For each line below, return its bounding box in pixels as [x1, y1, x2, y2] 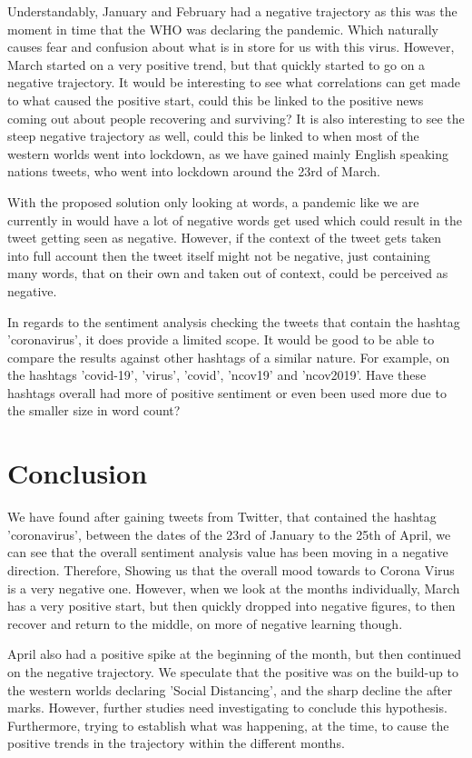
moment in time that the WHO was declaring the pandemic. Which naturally [7, 19, 438, 38]
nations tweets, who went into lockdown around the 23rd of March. [7, 162, 380, 181]
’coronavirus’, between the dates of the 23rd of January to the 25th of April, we [7, 524, 451, 544]
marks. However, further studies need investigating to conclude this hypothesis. [7, 698, 447, 717]
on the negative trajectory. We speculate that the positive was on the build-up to [7, 662, 458, 681]
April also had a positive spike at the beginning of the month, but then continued [7, 644, 462, 663]
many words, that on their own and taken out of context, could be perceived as [7, 264, 448, 283]
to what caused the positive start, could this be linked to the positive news [7, 90, 424, 109]
